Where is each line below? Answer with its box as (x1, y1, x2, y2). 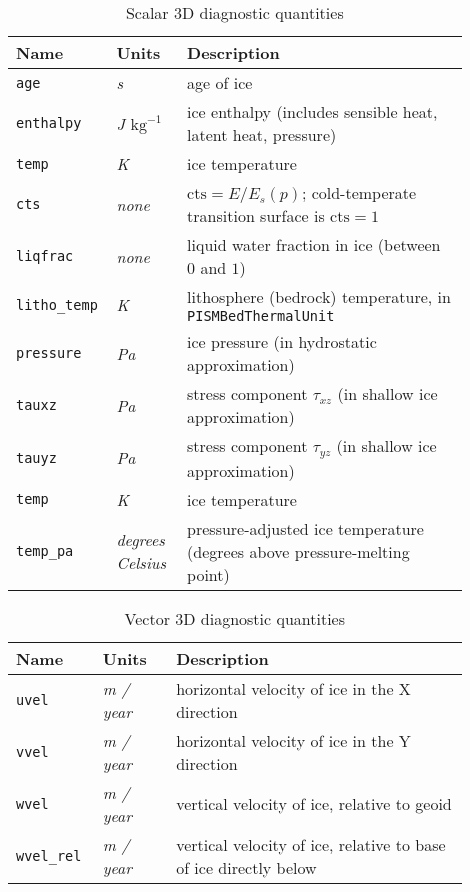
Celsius (116, 551, 166, 575)
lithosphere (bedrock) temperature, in (187, 285, 451, 308)
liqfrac (16, 248, 74, 264)
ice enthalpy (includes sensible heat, (187, 100, 438, 123)
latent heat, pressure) (187, 123, 337, 146)
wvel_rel (16, 847, 82, 864)
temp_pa (16, 543, 74, 560)
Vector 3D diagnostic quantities (124, 606, 346, 630)
